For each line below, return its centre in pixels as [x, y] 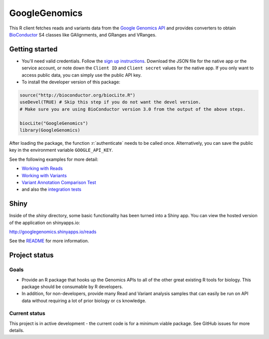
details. [17, 331]
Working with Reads [42, 169]
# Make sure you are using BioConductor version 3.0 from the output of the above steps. [133, 109]
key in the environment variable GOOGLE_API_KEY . [61, 150]
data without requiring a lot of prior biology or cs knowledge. [84, 301]
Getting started [33, 49]
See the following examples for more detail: [54, 159]
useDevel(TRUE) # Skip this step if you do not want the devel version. [110, 102]
